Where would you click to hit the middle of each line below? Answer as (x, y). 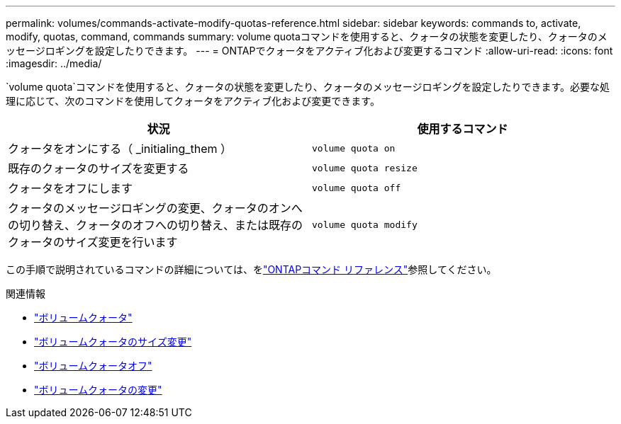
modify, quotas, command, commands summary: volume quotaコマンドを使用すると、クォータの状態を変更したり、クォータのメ (307, 36)
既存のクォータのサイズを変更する (99, 168)
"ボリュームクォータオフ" (93, 366)
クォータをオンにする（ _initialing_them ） (120, 149)
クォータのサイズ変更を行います (93, 242)
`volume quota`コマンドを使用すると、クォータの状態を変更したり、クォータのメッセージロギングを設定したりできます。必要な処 (308, 87)
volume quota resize (365, 168)
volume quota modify (365, 224)
